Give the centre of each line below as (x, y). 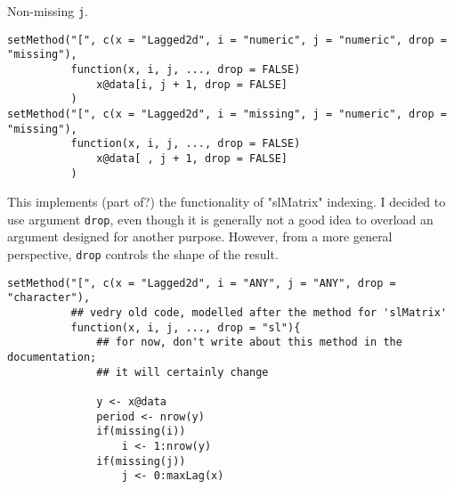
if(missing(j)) (141, 461)
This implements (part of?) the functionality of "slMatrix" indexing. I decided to (227, 202)
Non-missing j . (48, 11)
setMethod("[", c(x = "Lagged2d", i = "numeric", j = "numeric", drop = (227, 40)
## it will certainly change (182, 372)
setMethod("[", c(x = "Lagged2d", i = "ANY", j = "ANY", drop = (202, 283)
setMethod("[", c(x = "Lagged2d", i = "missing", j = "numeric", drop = (227, 114)
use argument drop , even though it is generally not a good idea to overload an (220, 219)
